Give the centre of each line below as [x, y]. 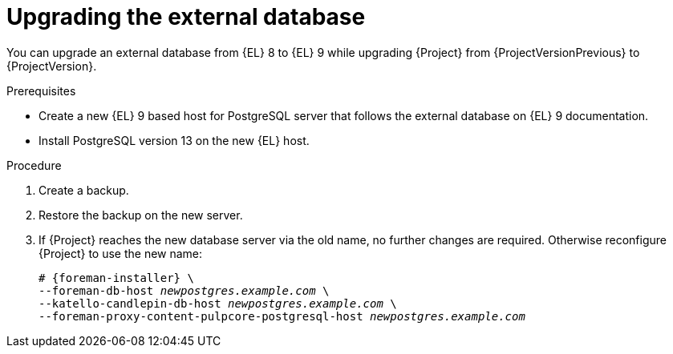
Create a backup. [84, 190]
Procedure [34, 165]
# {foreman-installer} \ [116, 278]
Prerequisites [41, 91]
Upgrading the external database [186, 17]
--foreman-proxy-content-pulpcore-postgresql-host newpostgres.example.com [282, 316]
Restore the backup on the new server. [141, 215]
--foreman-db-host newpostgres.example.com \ [184, 290]
